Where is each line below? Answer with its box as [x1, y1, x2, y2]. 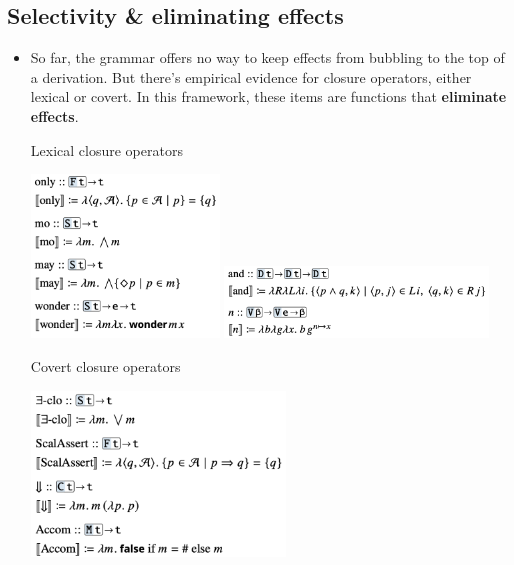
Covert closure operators [30, 356, 181, 377]
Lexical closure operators [30, 139, 183, 160]
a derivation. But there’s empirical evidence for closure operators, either [30, 66, 472, 87]
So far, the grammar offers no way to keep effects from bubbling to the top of [30, 47, 505, 68]
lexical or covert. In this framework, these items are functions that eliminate [30, 86, 507, 107]
